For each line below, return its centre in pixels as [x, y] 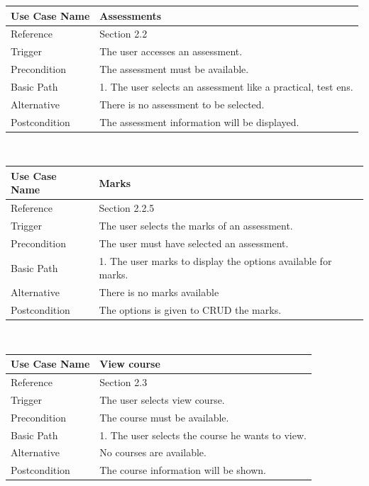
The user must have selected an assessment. [194, 243]
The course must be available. [164, 417]
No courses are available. [153, 452]
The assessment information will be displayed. [199, 121]
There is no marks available [159, 292]
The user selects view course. [162, 399]
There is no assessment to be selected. [182, 104]
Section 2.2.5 [127, 208]
